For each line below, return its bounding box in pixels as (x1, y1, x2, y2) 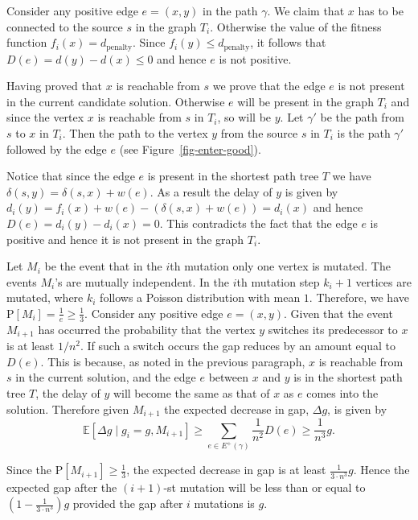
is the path (337, 125, 391, 142)
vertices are (355, 273, 412, 290)
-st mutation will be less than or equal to (163, 479, 366, 496)
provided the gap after (72, 495, 183, 512)
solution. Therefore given (6, 400, 129, 417)
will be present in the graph (237, 93, 374, 109)
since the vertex (6, 109, 84, 126)
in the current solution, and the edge (15, 369, 196, 386)
